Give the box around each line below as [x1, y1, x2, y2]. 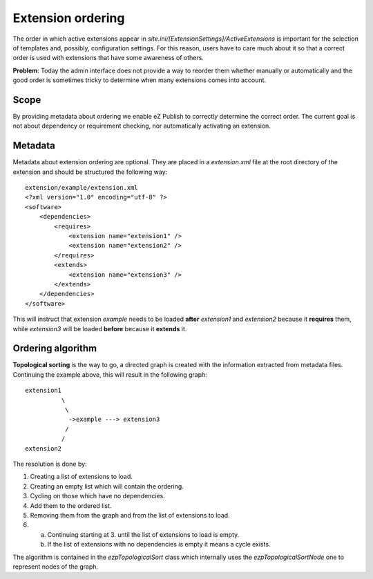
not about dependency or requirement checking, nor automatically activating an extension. [12, 121, 271, 130]
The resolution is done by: [12, 460, 87, 468]
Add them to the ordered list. [30, 501, 112, 510]
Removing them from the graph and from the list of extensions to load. [30, 511, 231, 519]
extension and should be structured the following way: [12, 168, 168, 176]
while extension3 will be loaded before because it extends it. [12, 324, 187, 333]
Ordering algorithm [12, 342, 97, 355]
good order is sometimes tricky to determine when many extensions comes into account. [12, 76, 266, 84]
